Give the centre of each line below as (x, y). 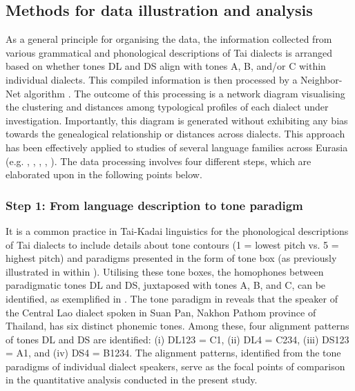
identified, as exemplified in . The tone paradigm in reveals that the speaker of (172, 298)
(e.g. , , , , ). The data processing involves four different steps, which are (159, 161)
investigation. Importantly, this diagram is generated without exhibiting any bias (177, 120)
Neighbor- (322, 79)
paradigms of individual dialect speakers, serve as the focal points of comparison (175, 366)
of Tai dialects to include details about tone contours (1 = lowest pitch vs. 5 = (172, 244)
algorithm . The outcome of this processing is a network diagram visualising (184, 93)
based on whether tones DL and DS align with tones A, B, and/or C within (166, 66)
